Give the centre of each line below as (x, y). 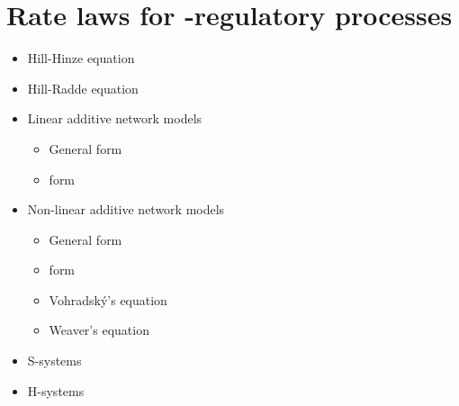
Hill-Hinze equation (81, 58)
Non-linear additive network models (126, 209)
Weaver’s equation (99, 330)
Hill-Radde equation (83, 88)
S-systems (54, 361)
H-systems (56, 390)
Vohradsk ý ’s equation (108, 299)
